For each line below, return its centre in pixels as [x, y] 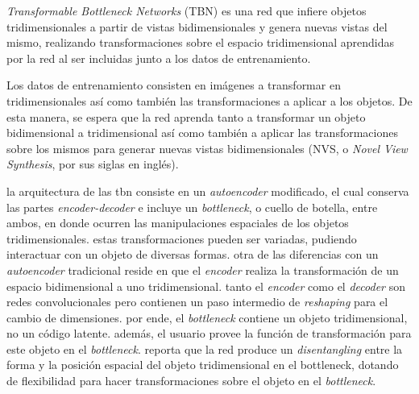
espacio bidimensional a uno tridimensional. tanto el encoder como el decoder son [206, 286]
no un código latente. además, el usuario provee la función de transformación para [209, 333]
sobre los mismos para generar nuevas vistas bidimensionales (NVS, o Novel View [207, 148]
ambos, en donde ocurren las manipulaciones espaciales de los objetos [178, 223]
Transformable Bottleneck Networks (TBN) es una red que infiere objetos [187, 10]
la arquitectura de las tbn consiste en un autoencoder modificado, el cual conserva [208, 191]
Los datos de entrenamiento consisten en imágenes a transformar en [174, 85]
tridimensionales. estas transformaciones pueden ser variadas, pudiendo [182, 238]
